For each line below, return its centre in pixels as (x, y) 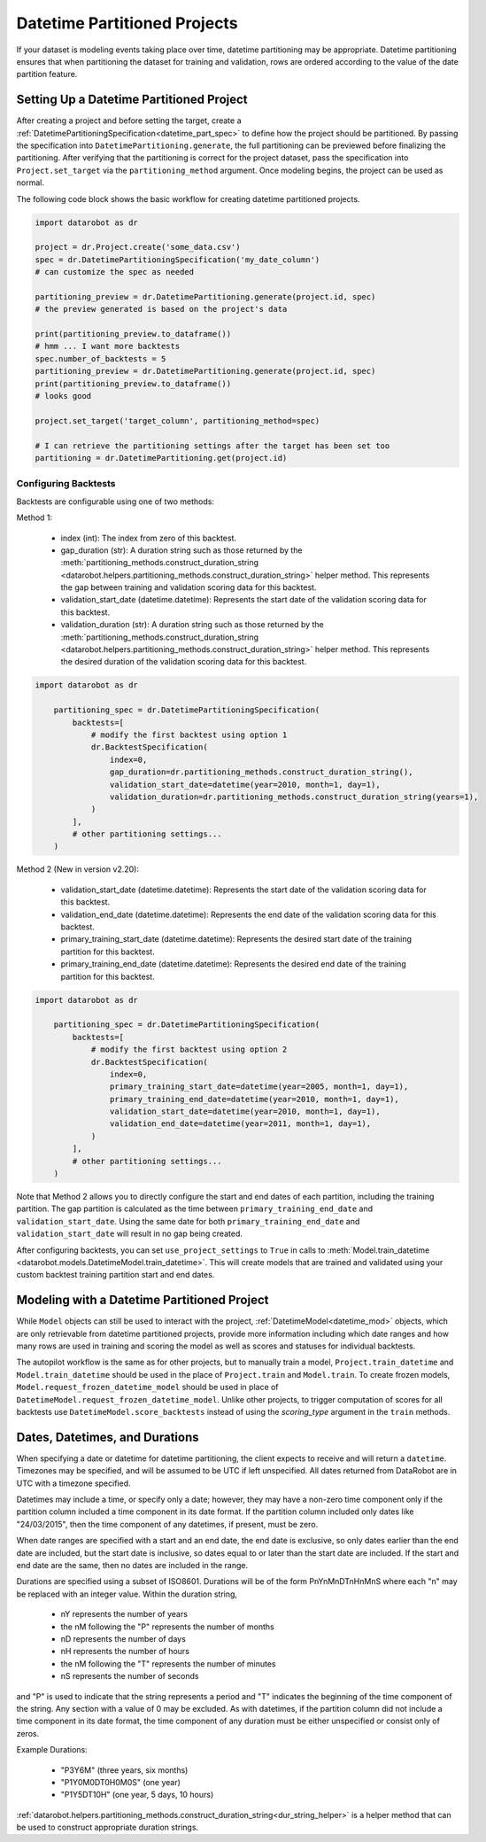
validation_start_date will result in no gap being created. (129, 1234)
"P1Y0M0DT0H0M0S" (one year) (121, 1782)
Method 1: (35, 517)
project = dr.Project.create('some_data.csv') (138, 247)
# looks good (63, 396)
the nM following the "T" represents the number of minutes (168, 1663)
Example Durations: (52, 1750)
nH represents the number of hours (125, 1652)
